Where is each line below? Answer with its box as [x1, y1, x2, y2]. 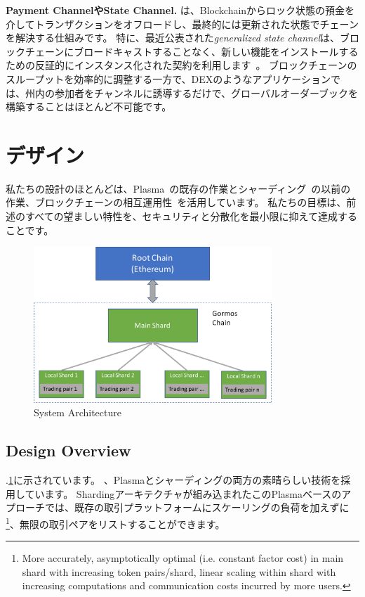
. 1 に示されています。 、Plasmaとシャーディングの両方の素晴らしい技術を [6, 473, 341, 487]
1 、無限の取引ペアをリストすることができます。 [6, 515, 225, 531]
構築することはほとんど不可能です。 [6, 99, 172, 114]
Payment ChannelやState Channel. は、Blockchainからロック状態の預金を [6, 3, 355, 17]
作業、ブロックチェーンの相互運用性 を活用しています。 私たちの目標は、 [6, 195, 347, 210]
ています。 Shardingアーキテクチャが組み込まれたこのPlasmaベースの [25, 486, 342, 501]
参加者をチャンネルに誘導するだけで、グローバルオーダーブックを [54, 85, 359, 100]
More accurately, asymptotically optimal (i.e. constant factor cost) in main [22, 551, 344, 565]
